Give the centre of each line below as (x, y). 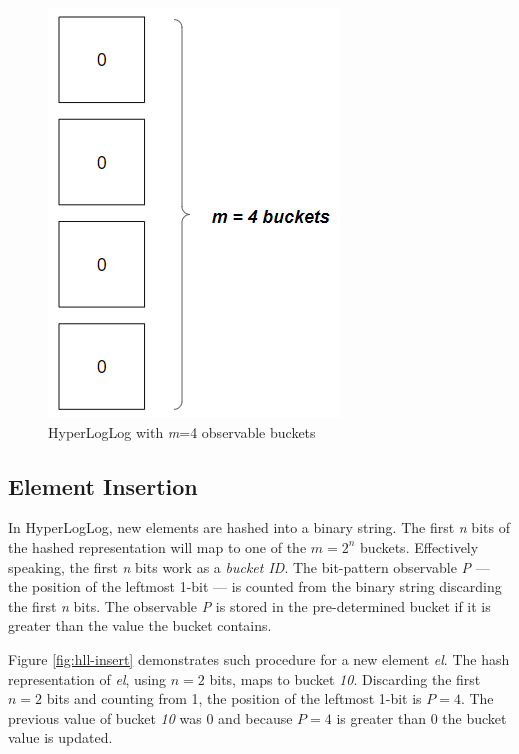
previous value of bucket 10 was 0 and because (150, 717)
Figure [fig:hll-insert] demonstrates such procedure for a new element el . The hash (259, 658)
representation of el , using (87, 678)
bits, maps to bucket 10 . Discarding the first (345, 678)
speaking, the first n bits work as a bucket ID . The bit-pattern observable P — (249, 566)
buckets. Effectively (419, 546)
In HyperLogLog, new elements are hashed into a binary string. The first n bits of (259, 527)
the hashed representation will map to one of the (157, 546)
